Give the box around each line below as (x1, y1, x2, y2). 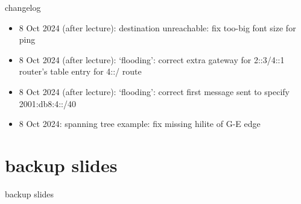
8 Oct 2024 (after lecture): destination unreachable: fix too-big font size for (19, 21, 296, 34)
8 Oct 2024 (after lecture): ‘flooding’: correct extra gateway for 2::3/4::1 (19, 53, 285, 66)
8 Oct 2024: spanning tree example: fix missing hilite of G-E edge (19, 117, 261, 130)
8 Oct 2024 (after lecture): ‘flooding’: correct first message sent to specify (19, 85, 290, 97)
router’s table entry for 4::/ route (19, 65, 142, 78)
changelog (5, 1, 41, 13)
